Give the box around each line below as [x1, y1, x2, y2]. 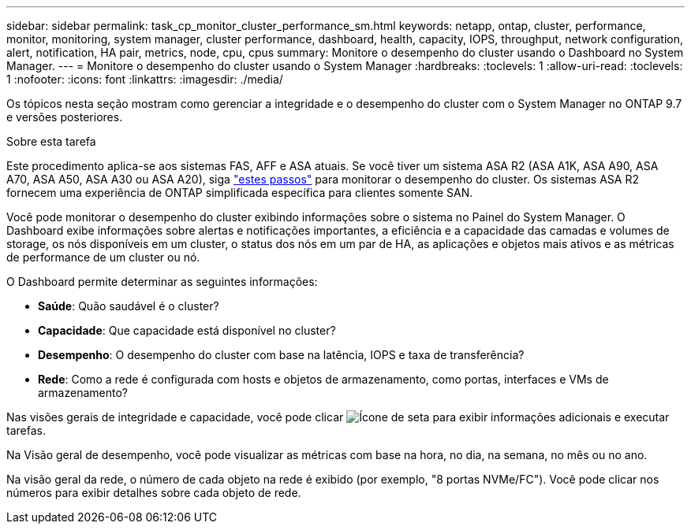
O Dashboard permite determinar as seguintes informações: [6, 275, 318, 288]
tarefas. [6, 424, 46, 437]
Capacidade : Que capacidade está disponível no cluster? [38, 324, 336, 337]
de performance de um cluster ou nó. [6, 250, 200, 264]
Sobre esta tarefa [6, 135, 96, 148]
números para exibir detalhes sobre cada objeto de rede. [6, 486, 301, 499]
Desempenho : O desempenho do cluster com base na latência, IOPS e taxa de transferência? [38, 348, 525, 361]
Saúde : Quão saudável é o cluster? [38, 299, 219, 313]
